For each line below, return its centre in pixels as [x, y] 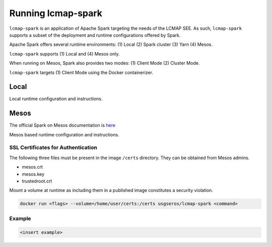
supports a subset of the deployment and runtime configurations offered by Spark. [95, 35]
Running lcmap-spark [56, 13]
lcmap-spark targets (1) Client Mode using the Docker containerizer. [81, 72]
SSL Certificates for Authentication [53, 147]
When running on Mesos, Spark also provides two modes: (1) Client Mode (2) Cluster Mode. [105, 63]
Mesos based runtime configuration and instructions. [64, 134]
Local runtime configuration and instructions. [56, 99]
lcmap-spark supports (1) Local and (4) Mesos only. [64, 54]
